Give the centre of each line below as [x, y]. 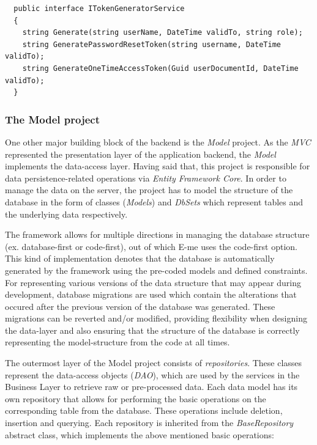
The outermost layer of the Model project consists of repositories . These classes [154, 363]
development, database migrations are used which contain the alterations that [151, 294]
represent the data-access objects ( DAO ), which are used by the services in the [152, 374]
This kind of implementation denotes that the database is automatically [140, 258]
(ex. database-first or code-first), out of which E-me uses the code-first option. [151, 246]
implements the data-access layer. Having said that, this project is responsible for [158, 166]
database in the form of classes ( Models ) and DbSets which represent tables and [154, 201]
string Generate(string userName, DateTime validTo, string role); [162, 33]
